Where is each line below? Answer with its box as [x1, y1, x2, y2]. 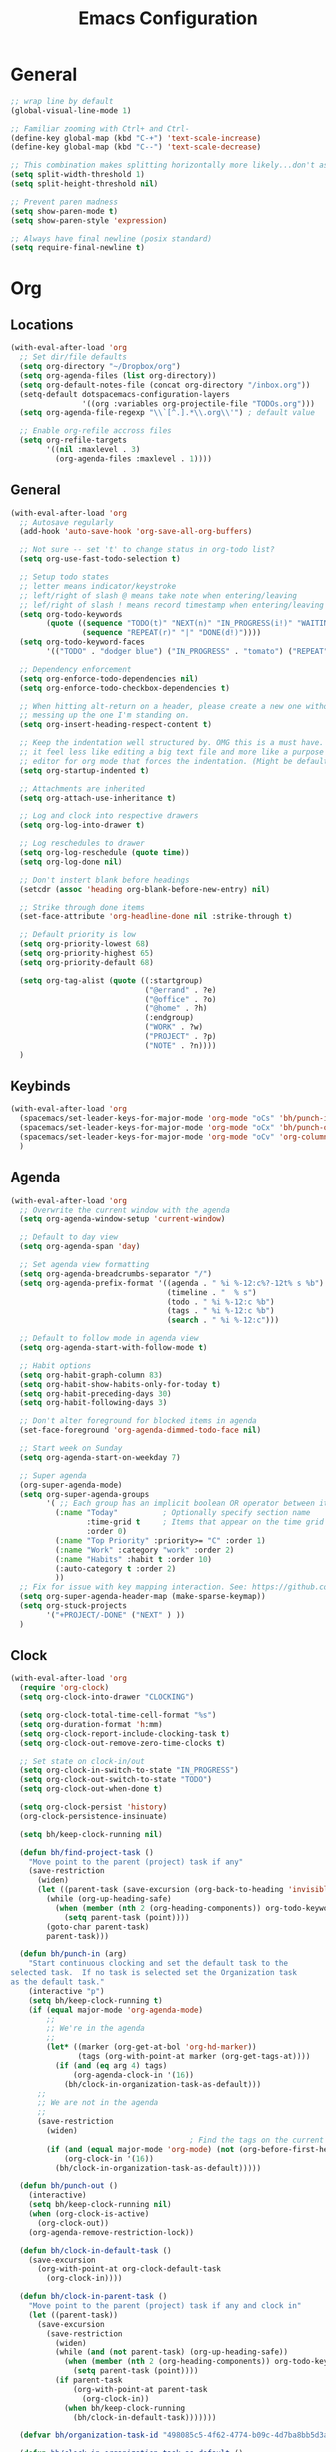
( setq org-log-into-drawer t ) [19, 820, 145, 831]
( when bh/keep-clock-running [63, 2403, 186, 2413]
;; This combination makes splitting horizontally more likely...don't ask [10, 160, 333, 171]
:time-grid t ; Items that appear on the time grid [86, 1517, 325, 1527]
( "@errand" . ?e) [144, 985, 217, 995]
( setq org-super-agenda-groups [19, 1489, 150, 1499]
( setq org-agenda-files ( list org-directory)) [19, 370, 217, 381]
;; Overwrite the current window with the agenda [19, 1205, 230, 1215]
